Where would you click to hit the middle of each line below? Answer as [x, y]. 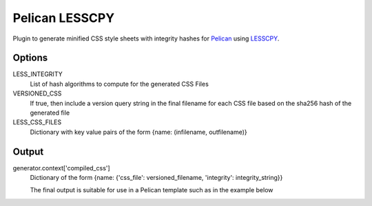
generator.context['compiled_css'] [61, 168]
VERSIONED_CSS [37, 93]
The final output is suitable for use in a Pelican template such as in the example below [152, 190]
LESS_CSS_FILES [37, 122]
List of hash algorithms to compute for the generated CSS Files [120, 84]
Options [30, 58]
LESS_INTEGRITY [38, 74]
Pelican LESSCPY [64, 18]
